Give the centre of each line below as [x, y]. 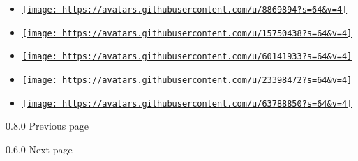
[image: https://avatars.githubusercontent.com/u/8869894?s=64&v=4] [185, 10]
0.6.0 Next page [39, 149]
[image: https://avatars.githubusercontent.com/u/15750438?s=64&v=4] [187, 33]
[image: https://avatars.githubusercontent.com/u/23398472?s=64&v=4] [187, 80]
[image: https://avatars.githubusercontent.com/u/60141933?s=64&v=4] [187, 57]
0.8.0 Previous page [47, 126]
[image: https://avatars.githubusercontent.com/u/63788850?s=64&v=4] [187, 103]
